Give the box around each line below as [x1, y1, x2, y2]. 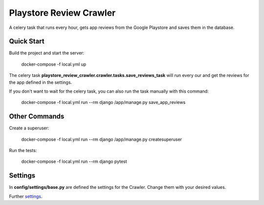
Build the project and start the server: [9, 50, 85, 56]
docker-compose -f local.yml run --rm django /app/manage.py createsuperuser [21, 136, 182, 142]
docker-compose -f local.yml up [21, 61, 87, 67]
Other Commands [9, 112, 65, 121]
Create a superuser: [9, 125, 49, 131]
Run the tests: [9, 148, 37, 154]
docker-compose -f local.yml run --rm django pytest [21, 158, 127, 164]
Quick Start [9, 37, 44, 46]
